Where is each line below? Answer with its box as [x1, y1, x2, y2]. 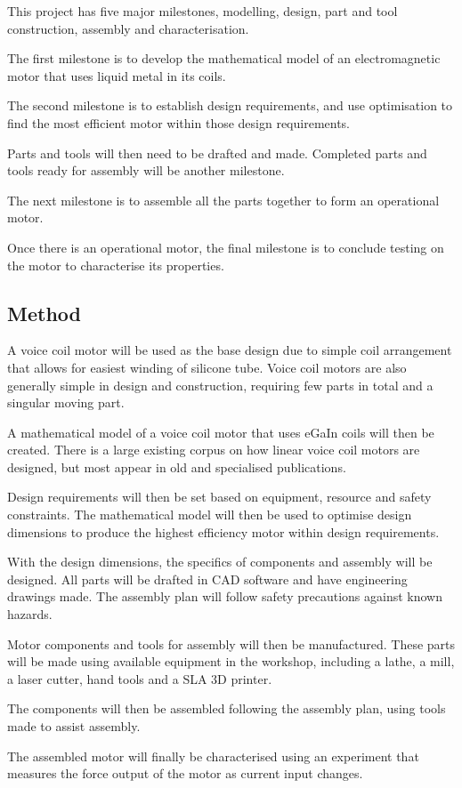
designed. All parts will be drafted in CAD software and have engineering [7, 569, 408, 588]
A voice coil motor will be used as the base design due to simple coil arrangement [7, 341, 452, 359]
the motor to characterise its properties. [7, 255, 224, 274]
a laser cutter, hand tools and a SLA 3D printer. [7, 669, 272, 687]
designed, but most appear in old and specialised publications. [7, 457, 346, 476]
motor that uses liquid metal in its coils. [7, 66, 226, 84]
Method [7, 299, 81, 326]
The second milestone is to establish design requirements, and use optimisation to [7, 96, 453, 115]
